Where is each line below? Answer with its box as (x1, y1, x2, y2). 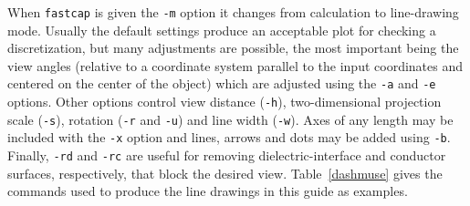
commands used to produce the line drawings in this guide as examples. (7, 181, 408, 201)
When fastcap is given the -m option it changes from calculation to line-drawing (7, 3, 459, 21)
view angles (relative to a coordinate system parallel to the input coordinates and (7, 56, 464, 75)
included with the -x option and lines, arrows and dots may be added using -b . (7, 128, 451, 147)
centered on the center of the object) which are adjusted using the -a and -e (7, 74, 436, 93)
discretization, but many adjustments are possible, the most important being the (7, 38, 459, 57)
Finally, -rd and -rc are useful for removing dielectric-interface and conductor (7, 146, 446, 165)
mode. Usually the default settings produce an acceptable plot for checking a (7, 20, 436, 39)
